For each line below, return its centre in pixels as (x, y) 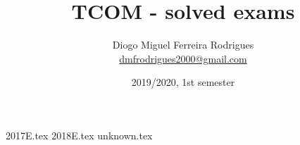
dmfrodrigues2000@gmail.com (183, 58)
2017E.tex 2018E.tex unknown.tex (79, 135)
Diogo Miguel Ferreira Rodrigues (183, 45)
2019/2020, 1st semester (183, 82)
